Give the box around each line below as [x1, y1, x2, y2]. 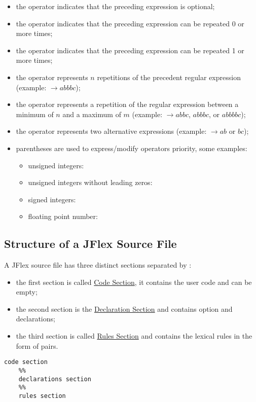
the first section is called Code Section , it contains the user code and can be [16, 276, 252, 287]
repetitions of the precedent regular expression [97, 71, 241, 82]
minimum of [16, 108, 54, 119]
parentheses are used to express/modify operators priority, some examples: [16, 142, 247, 153]
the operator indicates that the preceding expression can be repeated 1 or [16, 45, 244, 55]
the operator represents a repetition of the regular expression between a [16, 99, 239, 109]
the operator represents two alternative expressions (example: [16, 126, 207, 136]
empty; [16, 286, 38, 297]
